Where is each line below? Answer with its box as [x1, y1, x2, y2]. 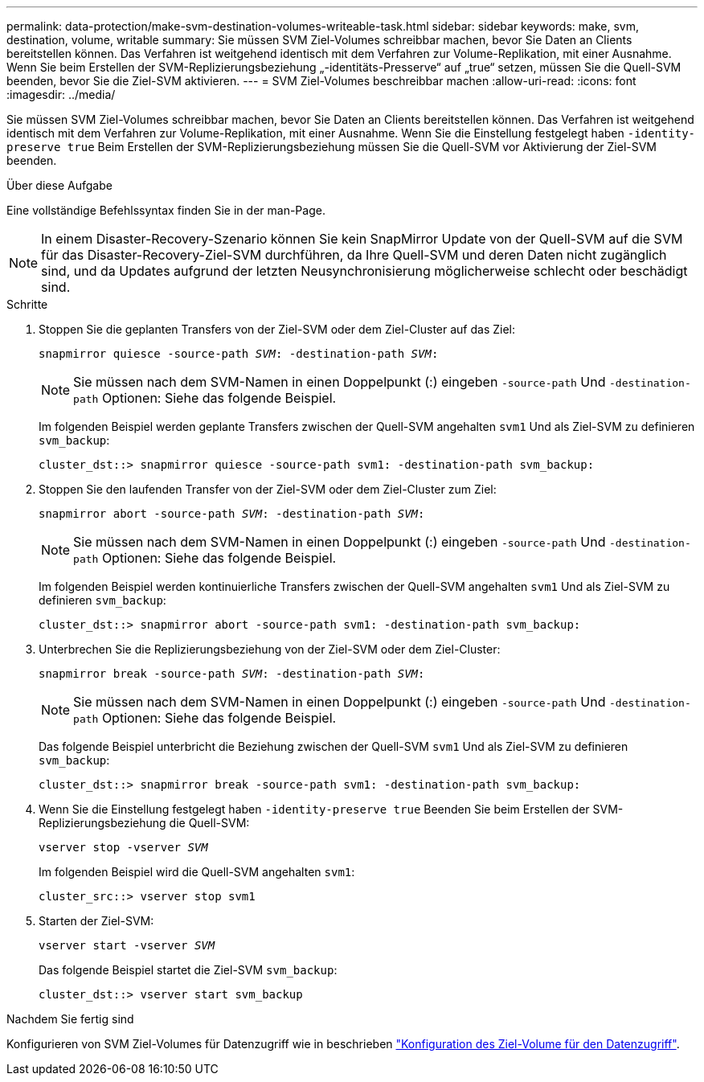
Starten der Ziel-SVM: [39, 914, 154, 928]
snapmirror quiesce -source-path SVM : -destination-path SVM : [39, 347, 439, 360]
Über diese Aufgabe [6, 178, 113, 192]
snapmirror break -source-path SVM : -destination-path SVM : [39, 667, 425, 680]
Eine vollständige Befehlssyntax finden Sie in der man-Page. [6, 203, 325, 217]
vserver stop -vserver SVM [39, 841, 208, 854]
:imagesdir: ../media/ [6, 88, 116, 101]
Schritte [6, 297, 48, 311]
